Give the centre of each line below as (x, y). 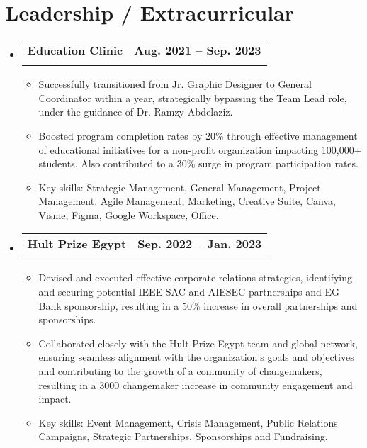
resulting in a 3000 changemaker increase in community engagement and (196, 385)
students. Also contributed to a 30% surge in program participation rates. (198, 163)
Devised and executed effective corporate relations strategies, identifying (196, 278)
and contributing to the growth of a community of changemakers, (180, 371)
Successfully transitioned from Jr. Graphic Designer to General (175, 84)
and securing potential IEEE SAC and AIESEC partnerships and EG (189, 292)
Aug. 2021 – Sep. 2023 (198, 50)
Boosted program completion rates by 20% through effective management (198, 135)
